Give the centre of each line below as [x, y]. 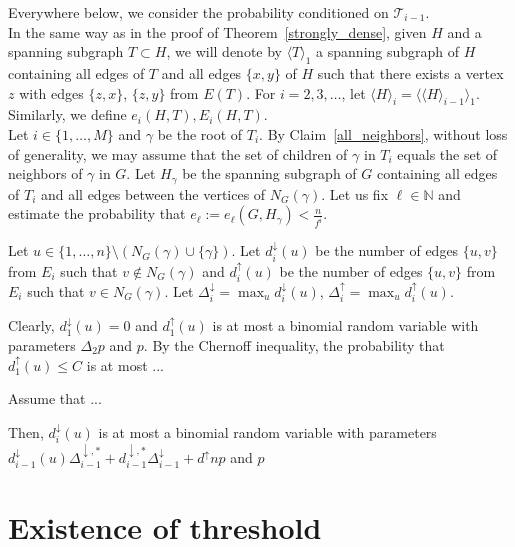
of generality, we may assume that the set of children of [178, 153]
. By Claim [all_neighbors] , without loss [383, 133]
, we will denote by [224, 51]
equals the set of [447, 153]
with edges [51, 92]
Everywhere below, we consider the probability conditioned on [198, 12]
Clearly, [31, 325]
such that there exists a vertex [410, 72]
